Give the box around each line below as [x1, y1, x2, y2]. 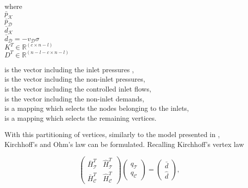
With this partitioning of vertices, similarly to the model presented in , [4, 129, 220, 140]
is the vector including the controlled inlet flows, [4, 84, 151, 94]
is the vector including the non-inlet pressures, [4, 74, 145, 84]
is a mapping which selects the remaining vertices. [4, 112, 157, 123]
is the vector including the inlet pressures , [4, 64, 134, 74]
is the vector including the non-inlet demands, [4, 93, 144, 103]
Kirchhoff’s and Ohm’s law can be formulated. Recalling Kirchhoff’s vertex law [4, 139, 244, 149]
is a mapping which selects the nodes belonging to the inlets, [4, 103, 189, 113]
